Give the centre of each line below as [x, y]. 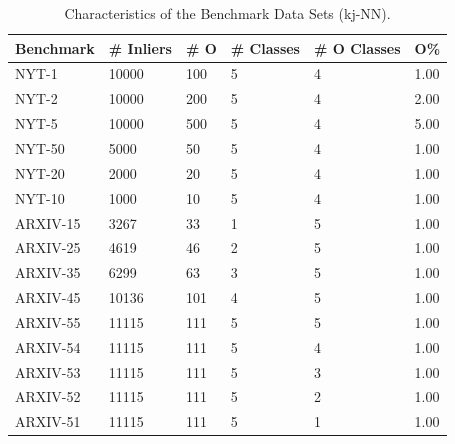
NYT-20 [40, 172]
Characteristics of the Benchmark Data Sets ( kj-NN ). [227, 13]
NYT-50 [40, 147]
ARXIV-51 [48, 421]
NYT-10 [40, 197]
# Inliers [140, 47]
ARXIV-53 [48, 371]
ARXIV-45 [48, 297]
